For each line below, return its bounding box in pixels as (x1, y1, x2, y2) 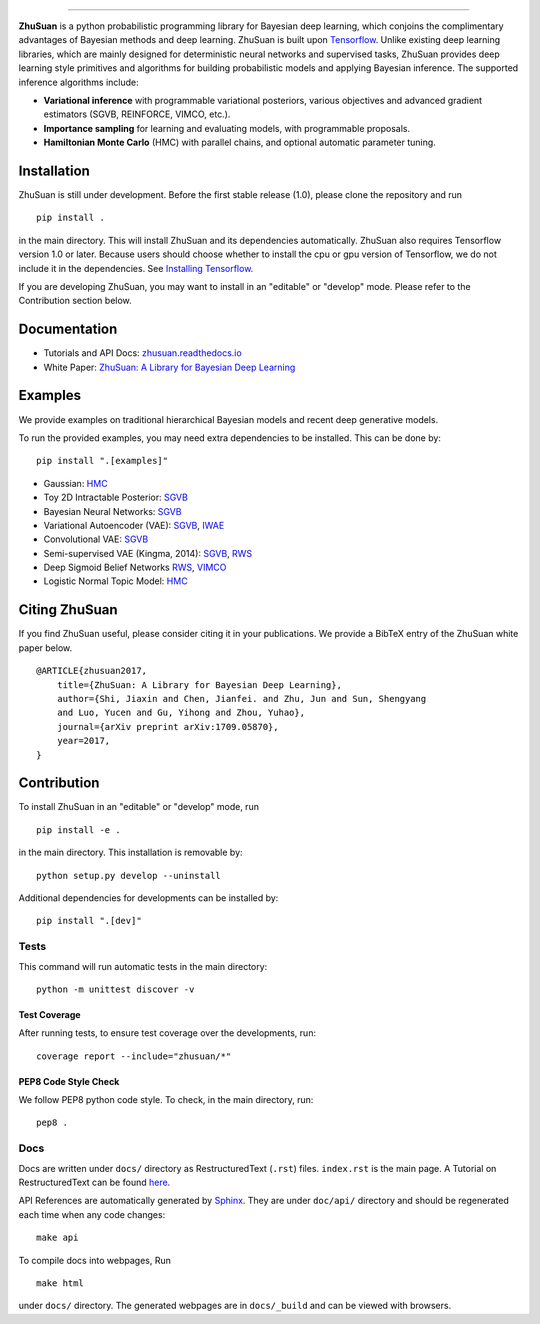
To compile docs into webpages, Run (18, 1254, 172, 1266)
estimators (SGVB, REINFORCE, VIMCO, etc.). (43, 108, 231, 120)
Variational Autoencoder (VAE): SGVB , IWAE (43, 519, 225, 531)
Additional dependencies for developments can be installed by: (18, 891, 279, 904)
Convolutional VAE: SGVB (43, 533, 149, 545)
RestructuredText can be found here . (18, 1176, 171, 1188)
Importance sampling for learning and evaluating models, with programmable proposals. (43, 122, 411, 134)
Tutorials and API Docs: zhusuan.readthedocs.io (43, 347, 242, 359)
